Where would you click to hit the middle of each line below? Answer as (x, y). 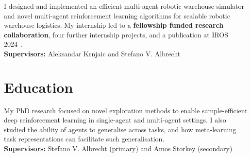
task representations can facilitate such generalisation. (84, 139)
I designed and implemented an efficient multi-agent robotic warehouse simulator (124, 6)
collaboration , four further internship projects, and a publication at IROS (116, 34)
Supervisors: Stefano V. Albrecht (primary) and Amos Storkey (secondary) (118, 148)
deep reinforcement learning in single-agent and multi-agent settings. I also (115, 120)
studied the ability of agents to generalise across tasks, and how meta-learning (120, 129)
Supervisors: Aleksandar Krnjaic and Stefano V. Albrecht (92, 53)
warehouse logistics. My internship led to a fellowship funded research (114, 25)
